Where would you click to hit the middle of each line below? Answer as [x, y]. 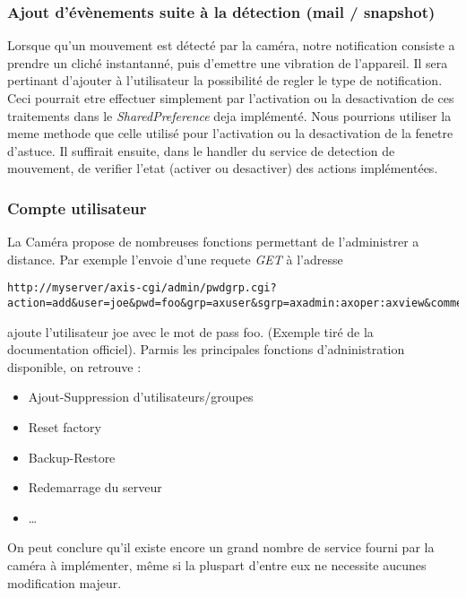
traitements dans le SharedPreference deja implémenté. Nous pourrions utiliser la [229, 115]
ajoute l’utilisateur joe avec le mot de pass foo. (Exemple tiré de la [190, 331]
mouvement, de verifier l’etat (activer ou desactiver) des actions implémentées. [223, 168]
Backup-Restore [72, 457]
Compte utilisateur [77, 208]
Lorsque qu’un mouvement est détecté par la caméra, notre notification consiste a [231, 45]
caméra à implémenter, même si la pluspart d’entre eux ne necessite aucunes [217, 565]
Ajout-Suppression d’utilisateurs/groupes [141, 397]
